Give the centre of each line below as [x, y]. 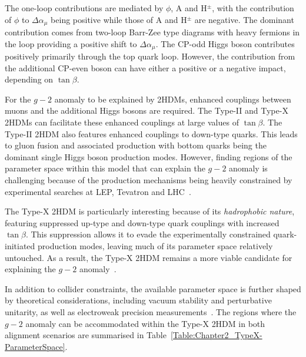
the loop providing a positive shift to [71, 43]
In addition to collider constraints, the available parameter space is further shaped [153, 288]
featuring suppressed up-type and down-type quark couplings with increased [142, 222]
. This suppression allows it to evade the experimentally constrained [148, 234]
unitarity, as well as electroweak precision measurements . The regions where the [151, 311]
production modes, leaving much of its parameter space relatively [155, 246]
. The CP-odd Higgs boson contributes [225, 43]
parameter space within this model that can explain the [105, 168]
